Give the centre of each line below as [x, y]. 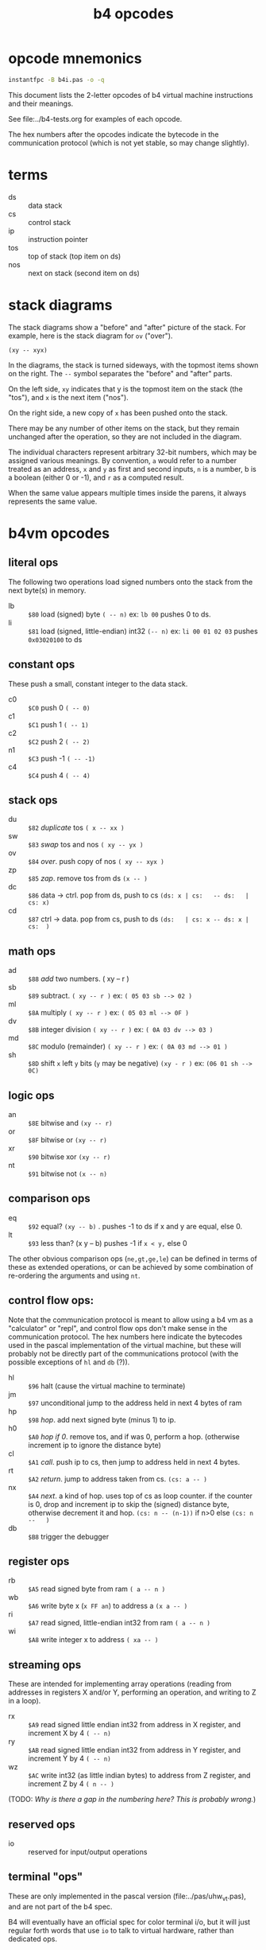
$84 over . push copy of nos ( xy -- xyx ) [96, 862]
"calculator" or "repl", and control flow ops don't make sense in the [118, 1328]
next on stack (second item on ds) [84, 273]
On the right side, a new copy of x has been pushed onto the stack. [118, 413]
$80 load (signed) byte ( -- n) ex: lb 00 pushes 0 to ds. [120, 614]
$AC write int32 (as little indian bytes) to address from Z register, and [139, 1776]
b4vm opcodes [59, 533]
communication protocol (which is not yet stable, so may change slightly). [129, 142]
